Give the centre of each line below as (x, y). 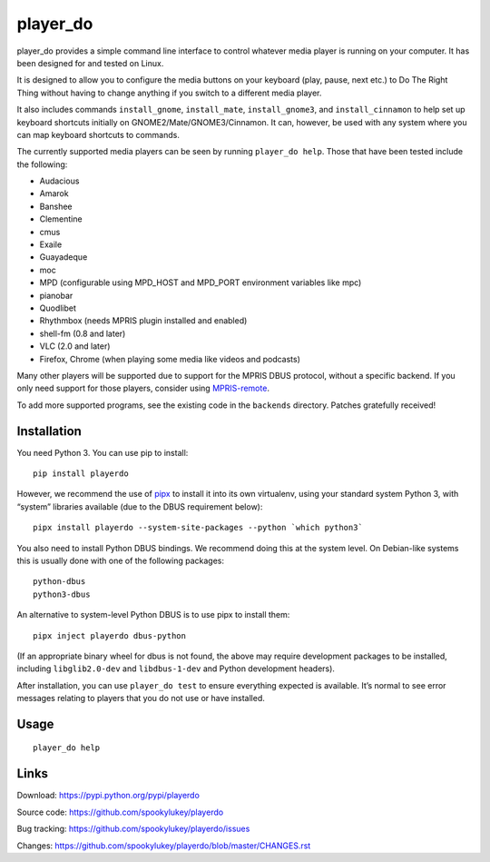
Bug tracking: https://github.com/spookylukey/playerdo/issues (133, 829)
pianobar (56, 295)
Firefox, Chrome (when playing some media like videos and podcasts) (170, 359)
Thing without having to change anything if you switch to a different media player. (169, 93)
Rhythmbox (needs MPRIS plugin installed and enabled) (143, 321)
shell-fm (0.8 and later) (83, 333)
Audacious (59, 181)
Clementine (61, 219)
